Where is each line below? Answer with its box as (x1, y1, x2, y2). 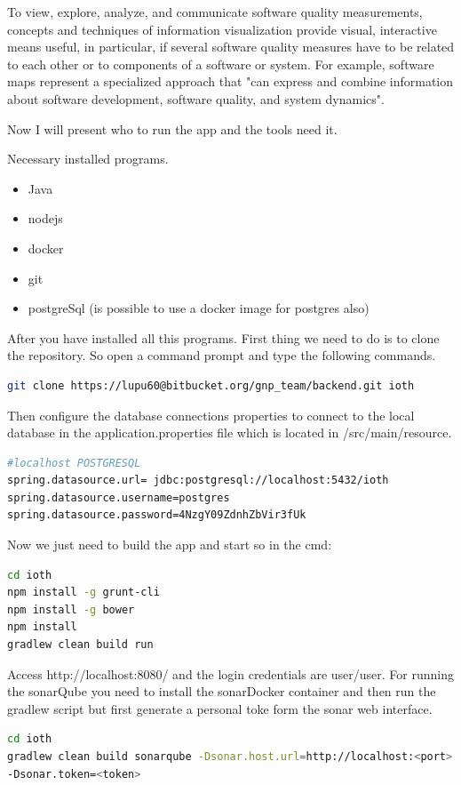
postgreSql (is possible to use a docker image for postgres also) (28, 299, 370, 317)
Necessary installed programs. (7, 149, 169, 168)
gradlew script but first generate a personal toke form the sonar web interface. (7, 699, 433, 717)
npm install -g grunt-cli (7, 586, 160, 599)
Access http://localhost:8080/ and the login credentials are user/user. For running (7, 664, 454, 683)
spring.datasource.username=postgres (7, 491, 230, 504)
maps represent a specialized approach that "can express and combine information (7, 72, 454, 91)
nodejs (28, 209, 63, 228)
